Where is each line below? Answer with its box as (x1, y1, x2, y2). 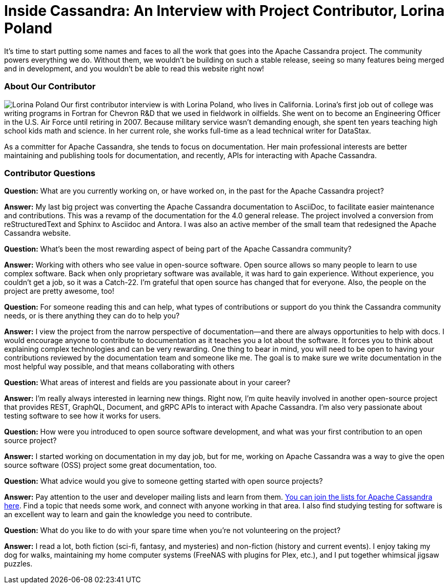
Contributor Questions (4, 167, 95, 178)
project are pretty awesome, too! (4, 287, 114, 296)
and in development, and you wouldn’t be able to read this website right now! (4, 64, 264, 73)
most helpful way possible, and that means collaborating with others (4, 362, 235, 371)
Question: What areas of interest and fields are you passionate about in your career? (4, 378, 291, 387)
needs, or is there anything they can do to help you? (4, 311, 180, 320)
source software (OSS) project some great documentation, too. (4, 461, 217, 470)
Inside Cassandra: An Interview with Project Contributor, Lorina (4, 2, 445, 20)
